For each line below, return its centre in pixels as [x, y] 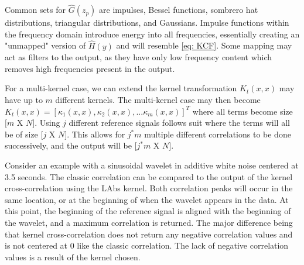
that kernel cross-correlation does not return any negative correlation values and [149, 234]
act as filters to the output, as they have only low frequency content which [139, 57]
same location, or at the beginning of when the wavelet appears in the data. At [147, 199]
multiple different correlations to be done [218, 134]
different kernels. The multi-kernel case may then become [158, 99]
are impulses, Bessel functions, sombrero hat [179, 10]
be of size [21, 134]
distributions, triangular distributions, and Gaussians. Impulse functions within [147, 23]
